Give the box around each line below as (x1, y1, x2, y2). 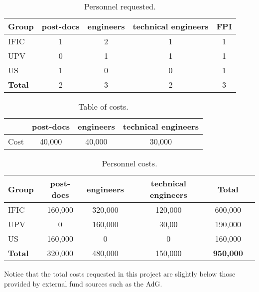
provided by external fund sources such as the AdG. (4, 278, 162, 289)
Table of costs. (78, 101, 129, 112)
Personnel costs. (102, 157, 157, 169)
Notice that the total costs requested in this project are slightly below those (4, 269, 236, 279)
